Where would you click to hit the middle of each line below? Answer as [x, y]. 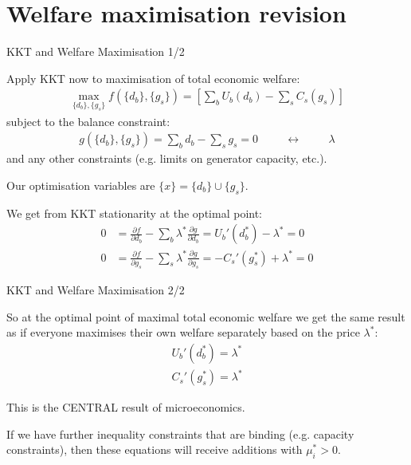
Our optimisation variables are [81, 185]
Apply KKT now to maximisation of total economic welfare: [153, 78]
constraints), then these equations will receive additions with [155, 449]
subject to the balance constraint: [88, 121]
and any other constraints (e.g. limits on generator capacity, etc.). [167, 158]
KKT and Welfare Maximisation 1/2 [96, 51]
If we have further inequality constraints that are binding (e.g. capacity [180, 433]
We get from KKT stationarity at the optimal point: [135, 213]
